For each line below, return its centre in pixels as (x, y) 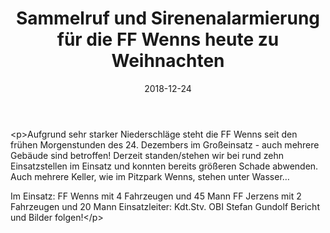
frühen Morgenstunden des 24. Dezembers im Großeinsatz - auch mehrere (165, 144)
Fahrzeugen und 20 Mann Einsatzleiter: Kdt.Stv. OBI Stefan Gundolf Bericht (165, 206)
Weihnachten (168, 61)
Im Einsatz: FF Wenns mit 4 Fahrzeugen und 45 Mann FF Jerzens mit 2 (156, 196)
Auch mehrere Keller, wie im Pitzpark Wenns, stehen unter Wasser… (150, 176)
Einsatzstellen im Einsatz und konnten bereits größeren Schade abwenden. (164, 166)
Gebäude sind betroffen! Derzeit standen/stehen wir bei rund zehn (147, 155)
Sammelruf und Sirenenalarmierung (168, 18)
